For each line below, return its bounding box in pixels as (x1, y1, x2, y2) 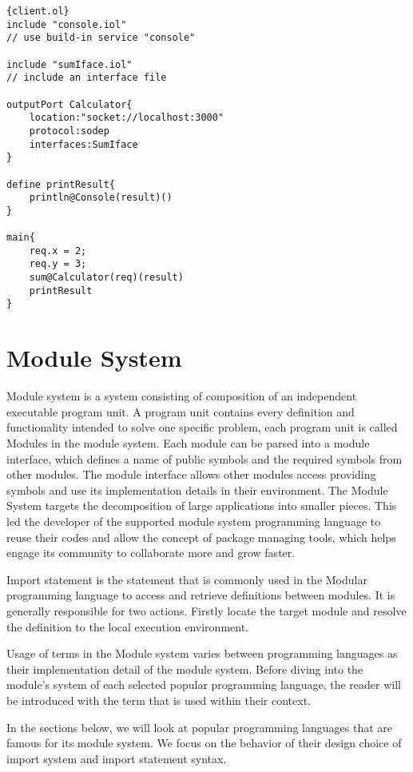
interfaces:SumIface (29, 138, 138, 150)
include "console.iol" (6, 18, 127, 30)
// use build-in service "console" (6, 32, 196, 44)
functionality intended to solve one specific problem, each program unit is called (6, 419, 398, 436)
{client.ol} (6, 6, 69, 17)
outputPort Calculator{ (6, 98, 133, 110)
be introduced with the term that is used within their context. (6, 691, 312, 708)
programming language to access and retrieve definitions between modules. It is (6, 587, 395, 603)
